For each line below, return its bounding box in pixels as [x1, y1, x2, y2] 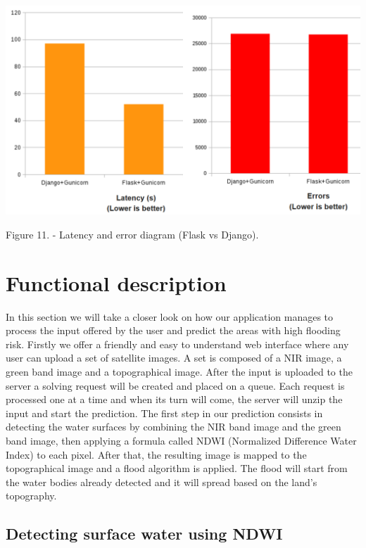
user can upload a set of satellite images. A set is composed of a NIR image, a [6, 350, 342, 365]
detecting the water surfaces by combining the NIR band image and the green [6, 419, 341, 434]
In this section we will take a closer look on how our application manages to [6, 309, 334, 324]
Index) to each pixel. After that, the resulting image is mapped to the [6, 447, 307, 461]
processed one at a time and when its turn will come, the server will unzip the [6, 392, 343, 407]
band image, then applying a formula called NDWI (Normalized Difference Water [6, 433, 357, 447]
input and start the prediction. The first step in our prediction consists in [6, 405, 323, 420]
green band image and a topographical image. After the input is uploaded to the [6, 364, 353, 378]
